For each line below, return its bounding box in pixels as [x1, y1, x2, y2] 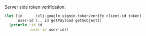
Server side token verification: [4, 4, 66, 10]
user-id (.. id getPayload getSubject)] [17, 18, 102, 23]
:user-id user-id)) [29, 27, 69, 32]
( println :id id [9, 22, 42, 27]
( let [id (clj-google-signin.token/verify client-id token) [4, 14, 142, 18]
